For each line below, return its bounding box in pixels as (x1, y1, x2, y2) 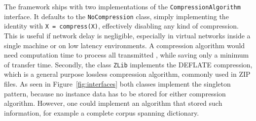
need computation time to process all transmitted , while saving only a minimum (4, 50, 249, 60)
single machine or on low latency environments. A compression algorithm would (4, 40, 245, 50)
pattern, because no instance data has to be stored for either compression (4, 88, 226, 98)
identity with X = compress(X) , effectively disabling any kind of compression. (4, 21, 239, 31)
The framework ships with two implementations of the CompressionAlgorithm (4, 1, 241, 11)
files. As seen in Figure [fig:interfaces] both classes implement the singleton (4, 79, 231, 89)
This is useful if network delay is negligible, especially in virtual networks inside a (4, 30, 251, 40)
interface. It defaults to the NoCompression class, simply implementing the (4, 11, 229, 21)
